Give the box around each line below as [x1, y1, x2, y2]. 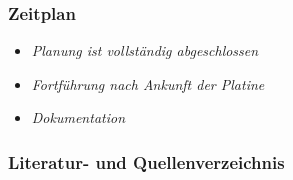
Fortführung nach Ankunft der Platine [31, 73, 265, 94]
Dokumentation [31, 107, 126, 128]
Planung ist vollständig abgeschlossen [31, 40, 259, 61]
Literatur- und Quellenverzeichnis [8, 149, 285, 174]
